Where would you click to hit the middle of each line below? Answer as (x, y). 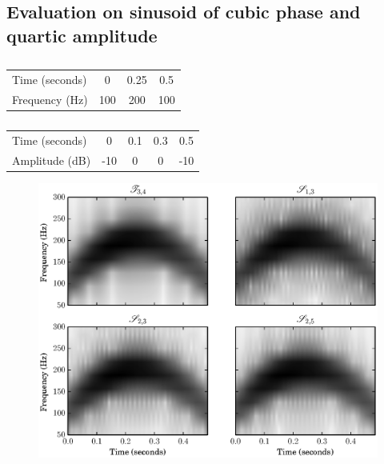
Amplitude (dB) (52, 160)
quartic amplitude (82, 35)
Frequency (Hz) (50, 99)
